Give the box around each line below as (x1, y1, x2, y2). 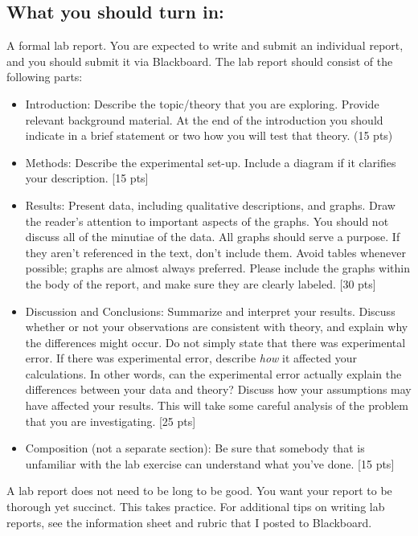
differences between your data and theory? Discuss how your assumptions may (25, 381, 412, 398)
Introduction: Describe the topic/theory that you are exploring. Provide (25, 95, 379, 112)
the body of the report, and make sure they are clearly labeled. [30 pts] (25, 275, 376, 292)
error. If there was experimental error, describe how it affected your (25, 350, 358, 366)
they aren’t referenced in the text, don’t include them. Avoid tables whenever (25, 243, 406, 260)
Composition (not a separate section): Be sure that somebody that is (25, 440, 365, 456)
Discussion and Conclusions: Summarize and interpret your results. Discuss (25, 302, 395, 319)
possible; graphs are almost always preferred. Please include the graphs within (25, 260, 410, 276)
